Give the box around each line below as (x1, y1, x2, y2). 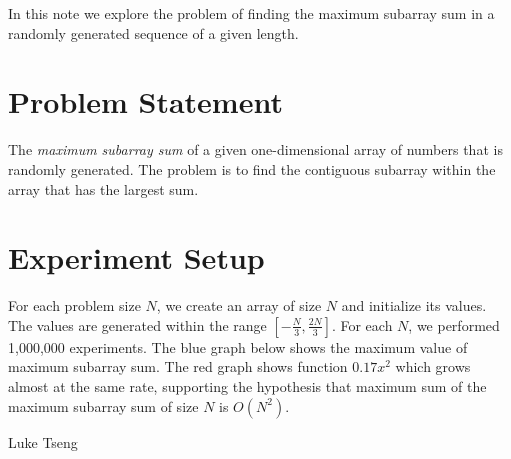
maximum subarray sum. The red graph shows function (8, 356, 348, 377)
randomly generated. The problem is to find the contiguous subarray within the (8, 158, 496, 179)
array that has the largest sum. (8, 178, 199, 199)
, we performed (408, 314, 500, 335)
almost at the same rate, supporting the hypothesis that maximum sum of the (8, 376, 487, 396)
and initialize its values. (341, 295, 487, 316)
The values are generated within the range (8, 314, 267, 335)
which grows (395, 356, 471, 377)
